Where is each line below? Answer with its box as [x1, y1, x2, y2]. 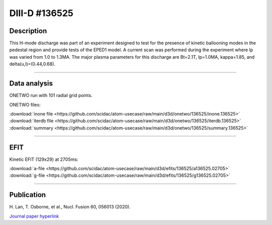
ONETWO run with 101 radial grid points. [9, 92, 93, 98]
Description [9, 27, 47, 35]
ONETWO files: [9, 101, 41, 107]
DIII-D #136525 [9, 8, 74, 19]
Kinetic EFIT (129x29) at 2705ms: [9, 156, 79, 162]
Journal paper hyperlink [9, 213, 59, 219]
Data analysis [9, 79, 53, 88]
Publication [9, 191, 46, 199]
